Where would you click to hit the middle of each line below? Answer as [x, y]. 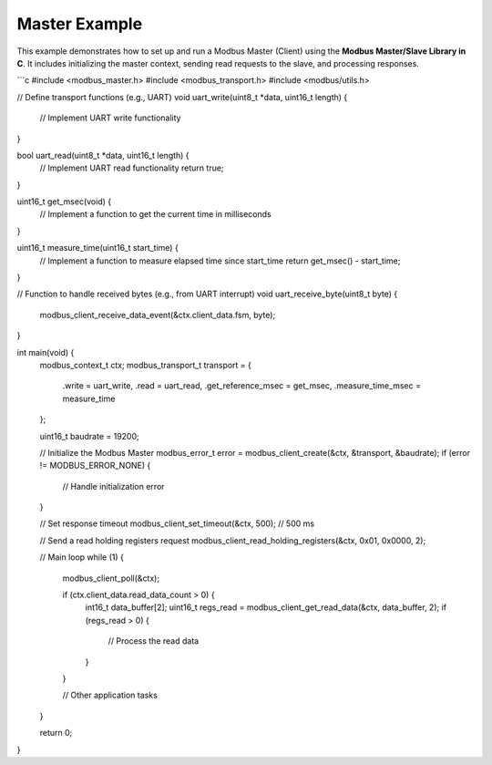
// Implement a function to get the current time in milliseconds [156, 214]
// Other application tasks [110, 695]
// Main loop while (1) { [82, 557]
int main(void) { [46, 352]
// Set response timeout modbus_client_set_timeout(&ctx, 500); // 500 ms [177, 523]
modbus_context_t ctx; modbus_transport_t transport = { [146, 365]
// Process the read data [154, 641]
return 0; [56, 733]
